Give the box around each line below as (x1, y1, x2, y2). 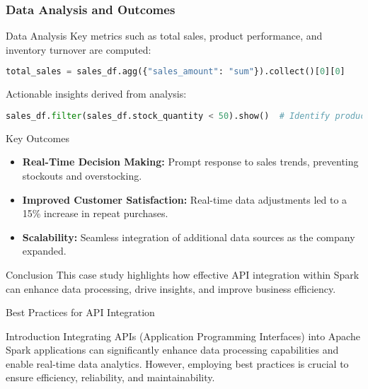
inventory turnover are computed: (6, 42, 151, 57)
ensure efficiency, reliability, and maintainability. (6, 370, 215, 385)
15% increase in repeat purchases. (22, 206, 168, 221)
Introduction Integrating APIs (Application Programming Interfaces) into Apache (6, 328, 360, 343)
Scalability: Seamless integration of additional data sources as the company (22, 229, 355, 244)
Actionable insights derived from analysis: (6, 86, 187, 101)
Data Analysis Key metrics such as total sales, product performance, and (6, 28, 323, 43)
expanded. (22, 243, 67, 258)
